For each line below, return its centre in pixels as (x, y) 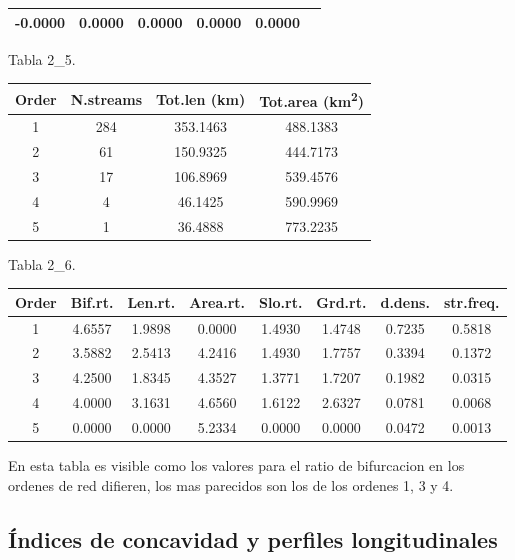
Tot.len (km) (201, 98)
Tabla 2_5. (42, 58)
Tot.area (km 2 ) (312, 99)
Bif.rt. (92, 301)
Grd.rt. (341, 301)
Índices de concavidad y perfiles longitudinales (253, 538)
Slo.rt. (281, 301)
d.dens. (405, 301)
